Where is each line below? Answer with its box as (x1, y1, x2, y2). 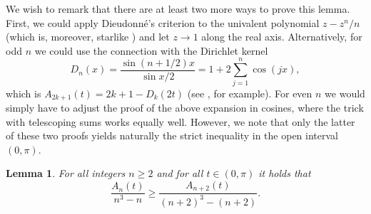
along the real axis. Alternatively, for (201, 29, 362, 44)
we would (325, 85, 365, 100)
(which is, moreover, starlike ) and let (6, 29, 170, 44)
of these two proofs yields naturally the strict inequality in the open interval (6, 128, 338, 143)
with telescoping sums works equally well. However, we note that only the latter (6, 114, 355, 129)
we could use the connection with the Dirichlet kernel (34, 43, 268, 58)
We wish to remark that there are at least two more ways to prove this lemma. (6, 1, 350, 16)
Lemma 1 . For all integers (6, 166, 126, 181)
